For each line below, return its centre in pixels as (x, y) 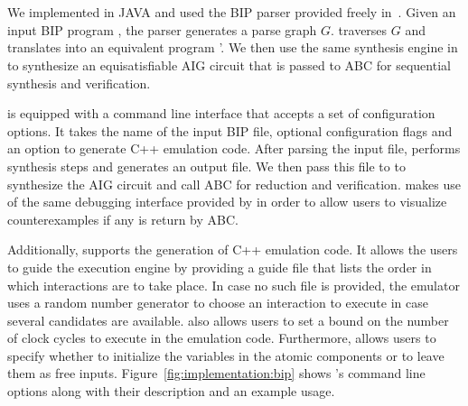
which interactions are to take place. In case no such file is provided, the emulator (234, 285)
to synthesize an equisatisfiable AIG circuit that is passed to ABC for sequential (229, 65)
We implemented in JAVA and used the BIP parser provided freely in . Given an (232, 12)
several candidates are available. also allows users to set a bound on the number (228, 320)
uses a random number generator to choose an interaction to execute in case (218, 303)
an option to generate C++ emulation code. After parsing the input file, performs (234, 148)
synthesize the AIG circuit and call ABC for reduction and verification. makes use (234, 184)
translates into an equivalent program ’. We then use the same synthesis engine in (233, 47)
